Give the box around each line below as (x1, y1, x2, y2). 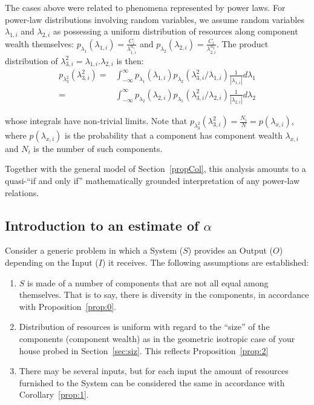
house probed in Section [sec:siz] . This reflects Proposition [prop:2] (19, 344, 269, 357)
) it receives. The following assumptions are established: (102, 255, 309, 268)
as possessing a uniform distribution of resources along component (53, 25, 298, 38)
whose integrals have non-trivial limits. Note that (5, 114, 188, 127)
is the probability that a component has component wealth (65, 128, 283, 141)
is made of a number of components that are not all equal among (27, 276, 269, 289)
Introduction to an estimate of (5, 216, 199, 234)
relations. (5, 186, 39, 199)
